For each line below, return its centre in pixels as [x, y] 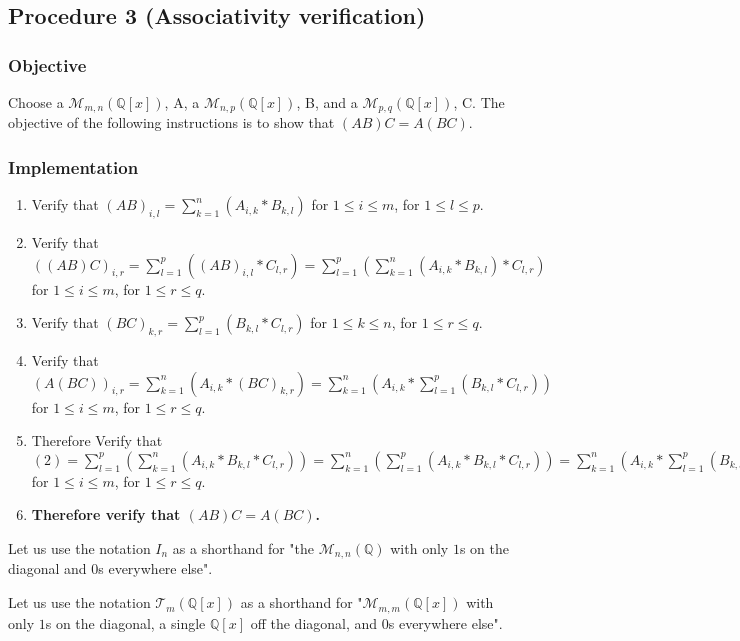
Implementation [73, 166]
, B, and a [327, 102]
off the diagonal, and [314, 622]
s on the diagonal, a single [125, 622]
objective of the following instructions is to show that [171, 122]
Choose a [36, 102]
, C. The [479, 102]
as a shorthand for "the [243, 548]
